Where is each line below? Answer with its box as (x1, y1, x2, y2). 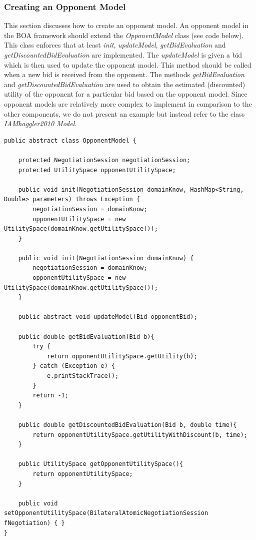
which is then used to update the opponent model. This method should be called (4, 59, 251, 70)
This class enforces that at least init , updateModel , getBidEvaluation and (4, 40, 226, 50)
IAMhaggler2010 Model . (4, 118, 77, 129)
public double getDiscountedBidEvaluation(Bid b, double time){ (18, 421, 237, 428)
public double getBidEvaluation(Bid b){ (18, 333, 154, 340)
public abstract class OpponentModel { (4, 137, 136, 144)
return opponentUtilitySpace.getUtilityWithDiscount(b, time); (32, 431, 247, 438)
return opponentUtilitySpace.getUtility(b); (46, 352, 197, 360)
